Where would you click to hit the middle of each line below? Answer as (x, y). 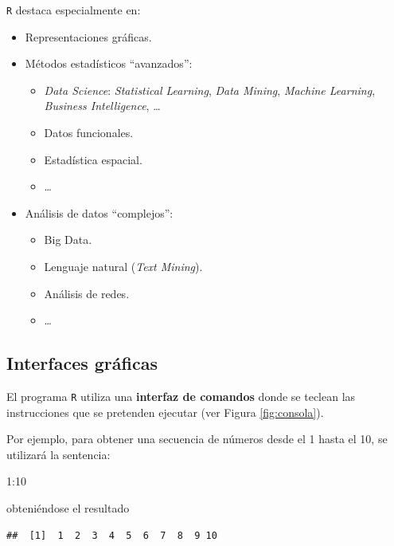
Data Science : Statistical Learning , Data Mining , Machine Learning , (210, 90)
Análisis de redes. (87, 293)
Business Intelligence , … (102, 106)
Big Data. (68, 240)
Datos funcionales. (89, 133)
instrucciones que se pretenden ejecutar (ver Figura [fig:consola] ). (165, 412)
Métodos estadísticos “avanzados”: (109, 63)
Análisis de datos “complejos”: (99, 212)
